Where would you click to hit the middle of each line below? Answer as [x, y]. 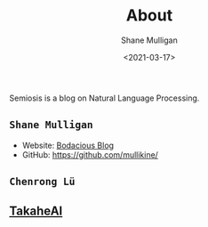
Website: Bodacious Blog [68, 145]
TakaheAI [36, 211]
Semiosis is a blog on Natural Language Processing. [104, 98]
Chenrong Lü [42, 182]
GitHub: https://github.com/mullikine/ [90, 154]
